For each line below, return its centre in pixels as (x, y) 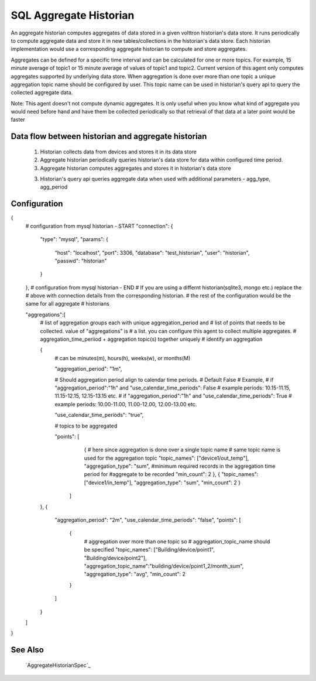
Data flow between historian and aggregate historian (109, 137)
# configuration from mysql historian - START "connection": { (99, 226)
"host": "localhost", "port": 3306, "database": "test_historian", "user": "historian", (152, 252)
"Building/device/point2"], (115, 558)
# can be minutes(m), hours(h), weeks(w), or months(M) (123, 358)
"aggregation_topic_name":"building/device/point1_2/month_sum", (164, 566)
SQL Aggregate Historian (73, 15)
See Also (27, 650)
